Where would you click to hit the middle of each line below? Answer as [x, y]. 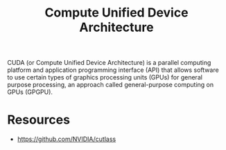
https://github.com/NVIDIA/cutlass [67, 139]
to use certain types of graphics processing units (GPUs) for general [105, 77]
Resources [39, 120]
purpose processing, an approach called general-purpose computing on [111, 85]
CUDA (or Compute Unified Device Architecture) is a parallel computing [109, 63]
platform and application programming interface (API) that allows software [113, 70]
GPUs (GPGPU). [30, 92]
